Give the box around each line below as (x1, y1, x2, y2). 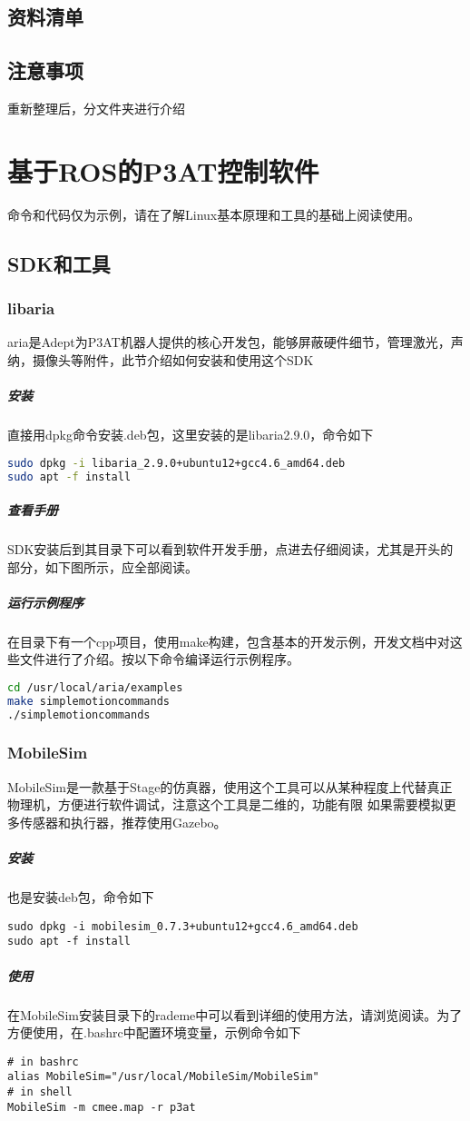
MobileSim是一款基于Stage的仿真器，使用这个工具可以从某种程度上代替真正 (7, 777, 453, 796)
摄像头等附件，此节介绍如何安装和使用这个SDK (32, 350, 314, 369)
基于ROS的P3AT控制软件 (7, 152, 319, 189)
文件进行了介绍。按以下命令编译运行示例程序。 (19, 650, 299, 669)
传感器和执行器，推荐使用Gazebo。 (19, 812, 227, 831)
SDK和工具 (7, 249, 111, 277)
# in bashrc (7, 1055, 79, 1068)
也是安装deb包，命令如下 (7, 888, 154, 907)
